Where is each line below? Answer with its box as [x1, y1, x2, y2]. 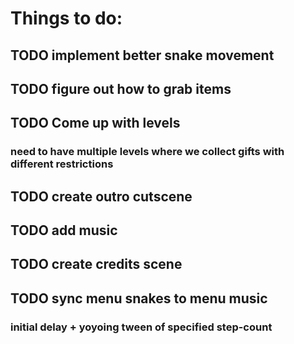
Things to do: [10, 7, 123, 30]
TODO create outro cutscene [10, 188, 193, 205]
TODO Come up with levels [10, 115, 181, 132]
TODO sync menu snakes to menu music [10, 290, 268, 307]
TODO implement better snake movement [10, 47, 275, 64]
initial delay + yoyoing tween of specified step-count [10, 320, 273, 334]
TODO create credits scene [10, 256, 183, 273]
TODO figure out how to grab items [10, 80, 232, 97]
